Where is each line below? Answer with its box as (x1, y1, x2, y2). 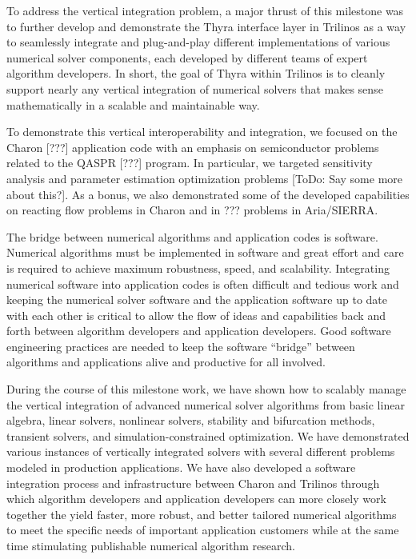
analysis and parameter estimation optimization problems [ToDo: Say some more (6, 170, 402, 186)
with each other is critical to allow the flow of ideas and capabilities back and (6, 306, 386, 323)
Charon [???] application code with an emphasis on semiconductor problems (6, 138, 379, 155)
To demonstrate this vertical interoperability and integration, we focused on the (6, 123, 398, 140)
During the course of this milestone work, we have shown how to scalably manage (6, 381, 406, 397)
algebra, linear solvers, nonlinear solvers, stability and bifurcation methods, (6, 412, 375, 429)
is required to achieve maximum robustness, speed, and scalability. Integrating (6, 259, 390, 276)
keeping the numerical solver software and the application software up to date (6, 291, 387, 308)
